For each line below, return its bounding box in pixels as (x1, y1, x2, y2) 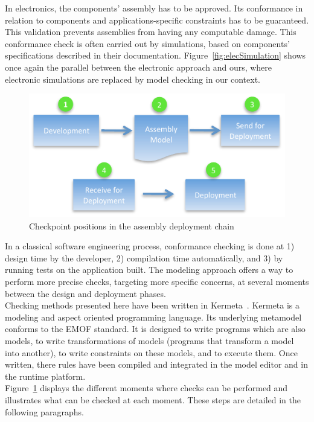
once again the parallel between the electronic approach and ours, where (5, 60, 272, 73)
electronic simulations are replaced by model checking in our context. (5, 72, 261, 85)
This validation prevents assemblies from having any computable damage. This (5, 25, 296, 38)
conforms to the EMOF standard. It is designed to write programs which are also (5, 322, 306, 335)
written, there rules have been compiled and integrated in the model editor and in (5, 358, 308, 371)
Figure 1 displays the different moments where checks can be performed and (5, 382, 288, 394)
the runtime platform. (5, 369, 86, 382)
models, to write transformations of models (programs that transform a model (5, 334, 294, 347)
